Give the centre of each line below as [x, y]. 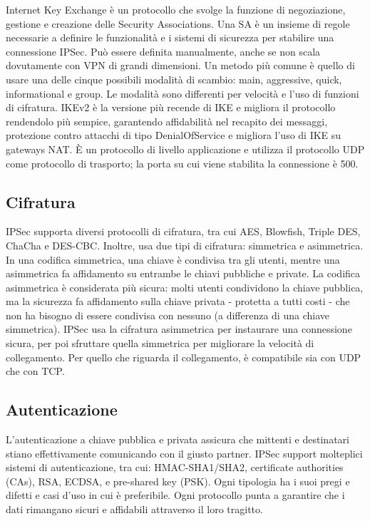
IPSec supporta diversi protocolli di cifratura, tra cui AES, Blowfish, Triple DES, [183, 231]
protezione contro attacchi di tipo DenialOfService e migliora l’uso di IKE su [174, 135]
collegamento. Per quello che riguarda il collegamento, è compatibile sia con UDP [184, 357]
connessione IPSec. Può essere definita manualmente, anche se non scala [163, 51]
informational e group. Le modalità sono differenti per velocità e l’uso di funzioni [183, 93]
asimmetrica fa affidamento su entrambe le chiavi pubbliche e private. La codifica [183, 273]
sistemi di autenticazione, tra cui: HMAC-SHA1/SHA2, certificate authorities [175, 467]
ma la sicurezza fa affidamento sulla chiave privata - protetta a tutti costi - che [178, 301]
